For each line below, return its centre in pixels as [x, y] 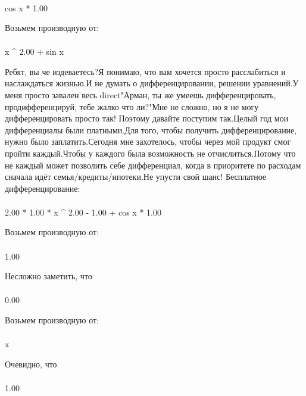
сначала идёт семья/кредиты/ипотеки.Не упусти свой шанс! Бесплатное [136, 177]
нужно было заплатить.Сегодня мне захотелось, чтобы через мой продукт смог [148, 141]
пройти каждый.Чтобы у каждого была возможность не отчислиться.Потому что [150, 153]
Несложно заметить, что [49, 276]
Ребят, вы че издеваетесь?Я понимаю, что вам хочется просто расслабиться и [145, 71]
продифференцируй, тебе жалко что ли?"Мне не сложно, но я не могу [132, 106]
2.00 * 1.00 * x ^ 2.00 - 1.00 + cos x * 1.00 [83, 212]
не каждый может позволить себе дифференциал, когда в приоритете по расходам [153, 165]
